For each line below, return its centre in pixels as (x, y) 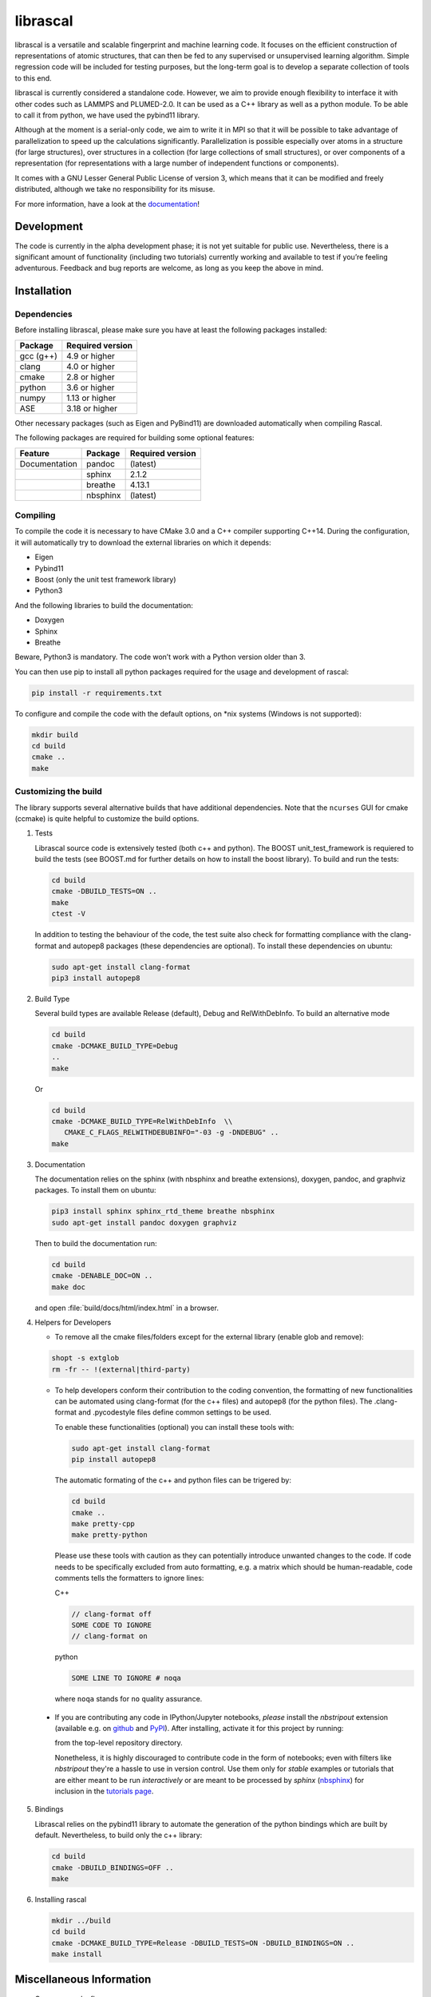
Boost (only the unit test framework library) (105, 579)
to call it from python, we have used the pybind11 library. (107, 115)
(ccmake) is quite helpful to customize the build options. (107, 818)
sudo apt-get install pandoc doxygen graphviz (144, 1223)
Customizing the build (59, 792)
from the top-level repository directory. (119, 1743)
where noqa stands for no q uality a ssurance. (129, 1699)
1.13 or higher (91, 398)
